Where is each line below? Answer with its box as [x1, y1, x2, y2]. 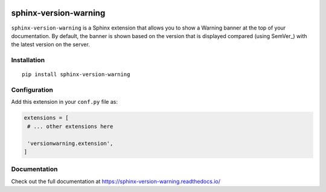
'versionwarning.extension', [27, 139, 113, 147]
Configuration [11, 86, 54, 94]
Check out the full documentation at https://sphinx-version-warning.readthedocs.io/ [11, 178, 220, 185]
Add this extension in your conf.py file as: [11, 98, 118, 106]
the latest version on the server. [11, 41, 90, 48]
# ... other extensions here [27, 123, 113, 130]
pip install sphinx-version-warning [22, 71, 130, 78]
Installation [11, 56, 45, 65]
